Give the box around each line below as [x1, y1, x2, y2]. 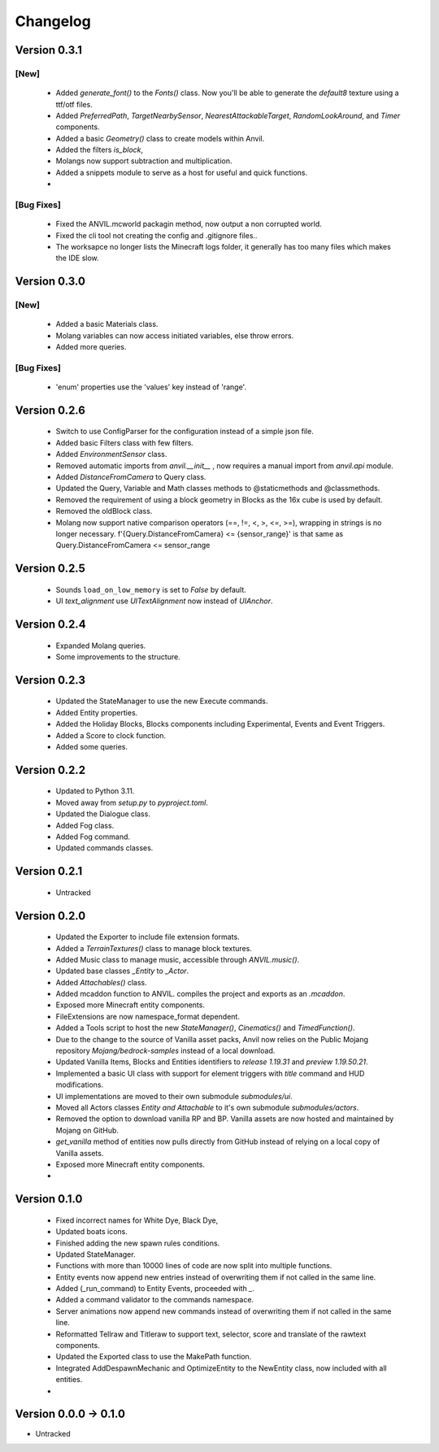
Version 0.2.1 [15, 864, 83, 878]
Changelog [15, 12, 91, 30]
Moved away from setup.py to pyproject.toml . [55, 798, 209, 807]
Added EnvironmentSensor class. [55, 450, 167, 459]
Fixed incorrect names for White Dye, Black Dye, [55, 1215, 219, 1225]
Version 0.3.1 [15, 43, 83, 57]
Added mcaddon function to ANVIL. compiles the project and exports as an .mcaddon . [55, 989, 346, 999]
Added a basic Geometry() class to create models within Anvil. [55, 133, 265, 143]
